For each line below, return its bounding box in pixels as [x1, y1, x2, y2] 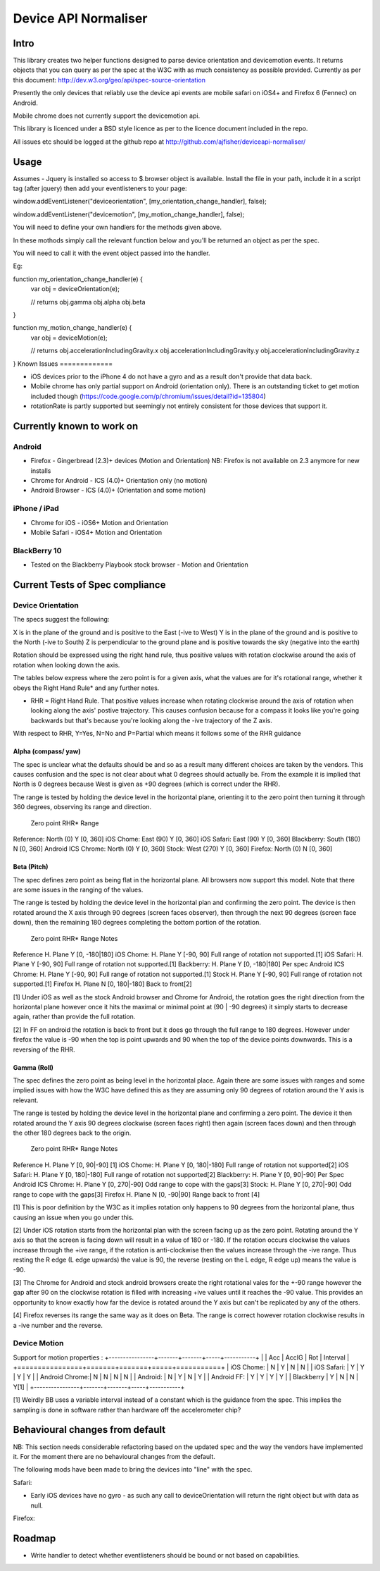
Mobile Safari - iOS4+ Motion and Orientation [30, 528, 162, 536]
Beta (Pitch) [13, 863, 49, 871]
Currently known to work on [13, 420, 139, 432]
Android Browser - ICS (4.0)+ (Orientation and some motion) [30, 486, 206, 495]
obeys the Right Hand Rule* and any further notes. [13, 684, 160, 692]
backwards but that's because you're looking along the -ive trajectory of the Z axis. [30, 716, 272, 725]
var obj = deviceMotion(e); [30, 333, 108, 342]
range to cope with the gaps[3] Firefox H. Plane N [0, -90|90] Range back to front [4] [13, 1190, 260, 1198]
